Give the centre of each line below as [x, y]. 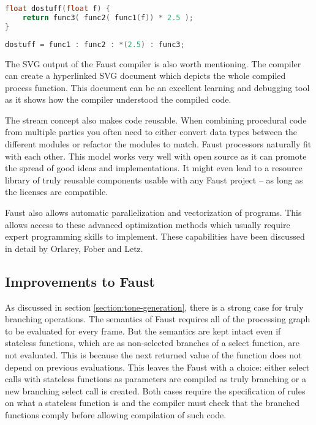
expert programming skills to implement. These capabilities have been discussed [155, 236]
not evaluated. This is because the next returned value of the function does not [153, 354]
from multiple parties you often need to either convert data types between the [151, 132]
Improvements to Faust [80, 281]
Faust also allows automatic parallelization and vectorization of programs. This [153, 212]
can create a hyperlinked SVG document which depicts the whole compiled [145, 76]
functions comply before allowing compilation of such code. [116, 414]
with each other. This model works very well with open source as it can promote [156, 156]
